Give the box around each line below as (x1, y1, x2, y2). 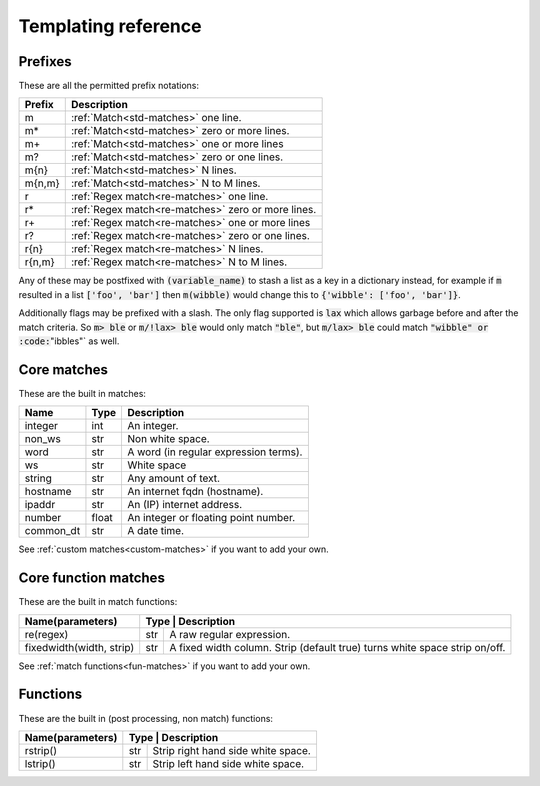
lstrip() (24, 756, 56, 770)
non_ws (24, 432, 62, 446)
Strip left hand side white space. (152, 756, 305, 770)
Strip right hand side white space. (152, 743, 312, 757)
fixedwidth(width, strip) (24, 640, 135, 654)
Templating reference (18, 15, 202, 37)
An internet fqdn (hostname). (126, 485, 264, 499)
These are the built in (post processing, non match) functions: (18, 712, 274, 724)
